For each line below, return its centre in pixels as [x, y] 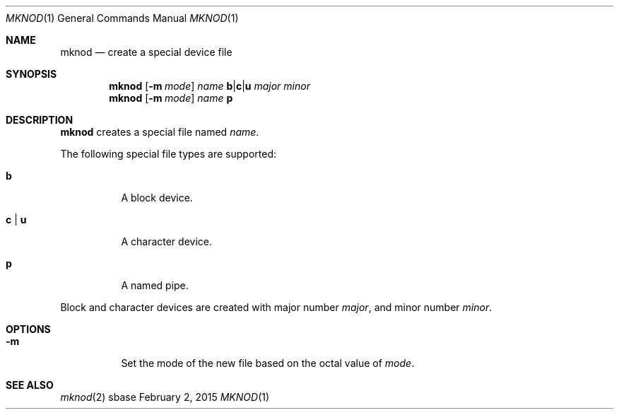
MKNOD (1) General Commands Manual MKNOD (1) [122, 18]
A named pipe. [155, 285]
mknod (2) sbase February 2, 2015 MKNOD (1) [165, 397]
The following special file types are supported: [168, 154]
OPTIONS [28, 329]
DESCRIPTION [40, 120]
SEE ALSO [30, 385]
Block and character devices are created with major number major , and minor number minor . [276, 307]
